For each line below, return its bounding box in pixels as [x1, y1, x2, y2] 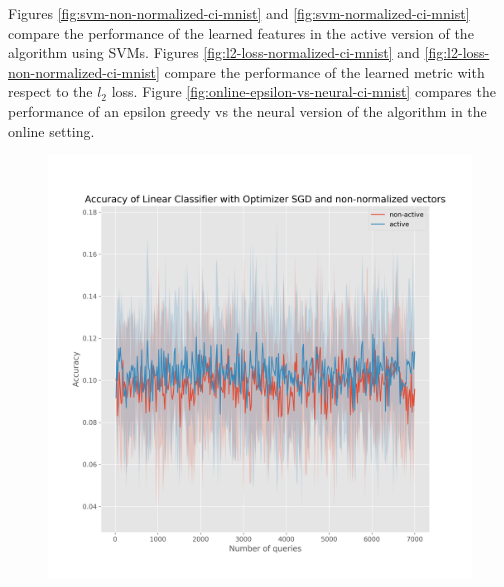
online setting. [8, 120, 95, 141]
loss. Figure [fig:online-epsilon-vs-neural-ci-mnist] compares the [111, 81, 496, 102]
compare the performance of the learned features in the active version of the [8, 22, 474, 43]
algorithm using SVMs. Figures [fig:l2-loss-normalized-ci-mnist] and [8, 42, 420, 63]
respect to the [8, 81, 93, 102]
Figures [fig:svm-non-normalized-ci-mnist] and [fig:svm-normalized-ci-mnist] [8, 3, 470, 23]
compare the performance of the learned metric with [164, 61, 485, 82]
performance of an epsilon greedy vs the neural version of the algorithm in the [8, 100, 487, 121]
